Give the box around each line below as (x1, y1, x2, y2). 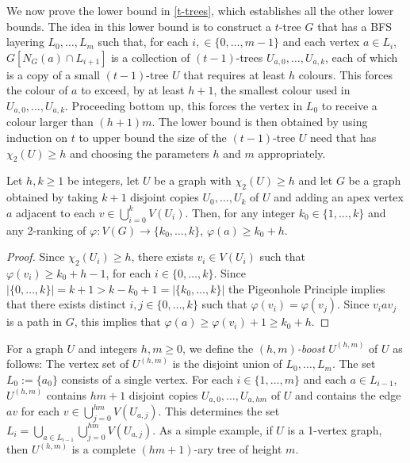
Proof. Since (6, 248, 65, 265)
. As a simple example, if (152, 421, 273, 438)
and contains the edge (295, 386, 401, 403)
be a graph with (154, 172, 232, 189)
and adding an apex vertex (274, 189, 404, 205)
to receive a (321, 97, 377, 113)
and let (298, 172, 333, 189)
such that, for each (98, 33, 189, 50)
